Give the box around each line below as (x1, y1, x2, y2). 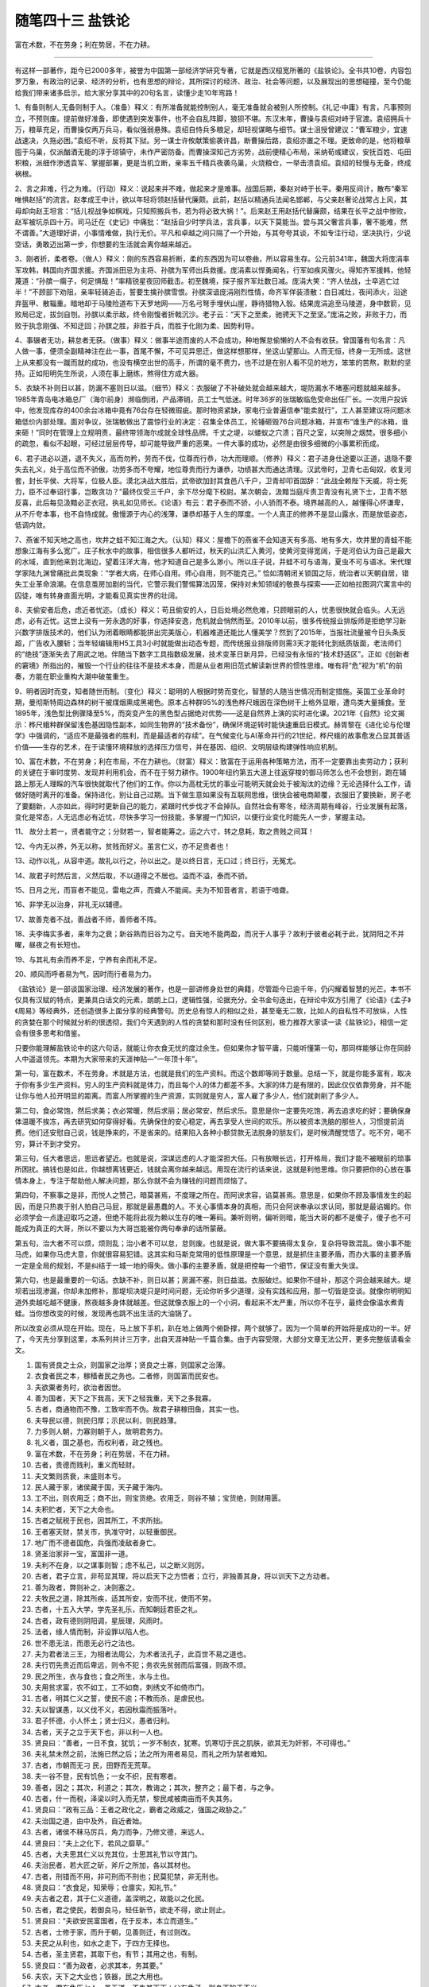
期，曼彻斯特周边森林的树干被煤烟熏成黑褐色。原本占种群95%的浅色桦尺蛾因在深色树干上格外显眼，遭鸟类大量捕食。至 (14, 698, 406, 707)
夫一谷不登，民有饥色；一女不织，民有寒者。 (34, 1772, 181, 1781)
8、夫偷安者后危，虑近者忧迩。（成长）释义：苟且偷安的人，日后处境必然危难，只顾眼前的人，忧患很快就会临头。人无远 (14, 605, 405, 614)
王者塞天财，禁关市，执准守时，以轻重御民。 (34, 1527, 181, 1536)
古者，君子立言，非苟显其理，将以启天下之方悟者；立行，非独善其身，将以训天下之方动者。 (34, 1571, 334, 1581)
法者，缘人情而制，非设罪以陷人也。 (34, 1627, 153, 1636)
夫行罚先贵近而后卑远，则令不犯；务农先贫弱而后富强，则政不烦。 (34, 1660, 250, 1670)
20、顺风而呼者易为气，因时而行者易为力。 (14, 970, 157, 979)
